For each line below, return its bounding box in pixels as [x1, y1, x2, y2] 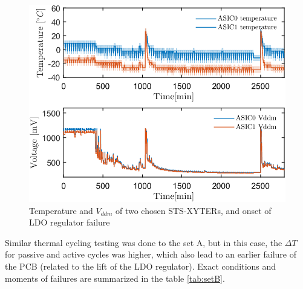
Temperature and [29, 204, 93, 216]
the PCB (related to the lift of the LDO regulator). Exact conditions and [5, 259, 276, 272]
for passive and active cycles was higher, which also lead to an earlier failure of [5, 248, 296, 261]
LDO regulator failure [29, 216, 110, 229]
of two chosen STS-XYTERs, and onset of [115, 204, 272, 216]
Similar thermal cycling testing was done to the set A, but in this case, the [5, 236, 282, 248]
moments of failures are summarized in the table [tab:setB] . [5, 271, 225, 284]
